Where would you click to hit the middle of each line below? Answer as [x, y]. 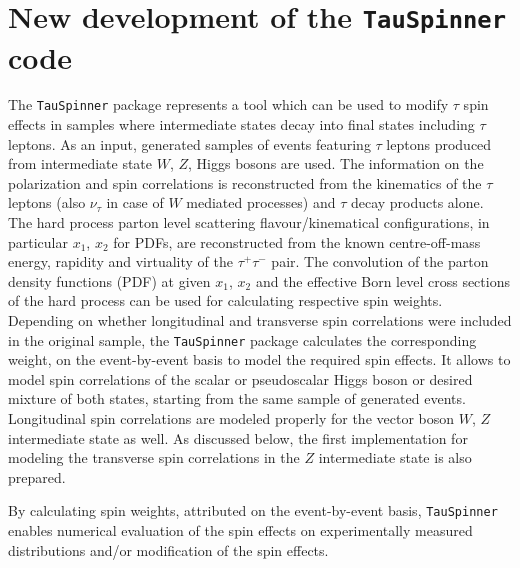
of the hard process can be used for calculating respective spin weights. [225, 300]
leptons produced [439, 143]
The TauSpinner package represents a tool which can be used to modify [228, 104]
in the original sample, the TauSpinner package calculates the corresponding [242, 339]
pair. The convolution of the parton [380, 261]
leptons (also [47, 202]
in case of [135, 202]
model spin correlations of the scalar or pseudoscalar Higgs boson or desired [240, 378]
